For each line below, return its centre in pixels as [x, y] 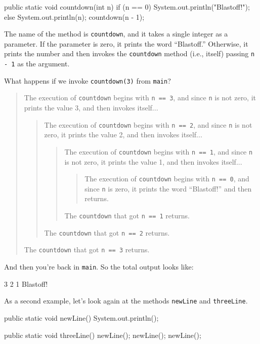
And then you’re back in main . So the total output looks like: [99, 267]
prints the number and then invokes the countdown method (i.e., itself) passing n [129, 53]
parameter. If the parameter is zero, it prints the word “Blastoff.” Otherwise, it [126, 43]
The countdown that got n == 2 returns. [107, 232]
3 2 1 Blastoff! [26, 283]
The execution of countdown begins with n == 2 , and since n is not [148, 124]
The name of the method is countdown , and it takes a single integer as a [116, 34]
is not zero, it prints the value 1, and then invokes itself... [153, 161]
